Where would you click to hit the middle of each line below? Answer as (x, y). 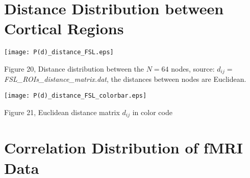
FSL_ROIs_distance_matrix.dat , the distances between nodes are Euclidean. (125, 79)
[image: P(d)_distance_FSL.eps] (59, 52)
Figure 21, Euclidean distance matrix (62, 112)
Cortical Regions (64, 28)
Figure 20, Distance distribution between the (74, 68)
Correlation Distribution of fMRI (123, 148)
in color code (152, 112)
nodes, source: (193, 68)
